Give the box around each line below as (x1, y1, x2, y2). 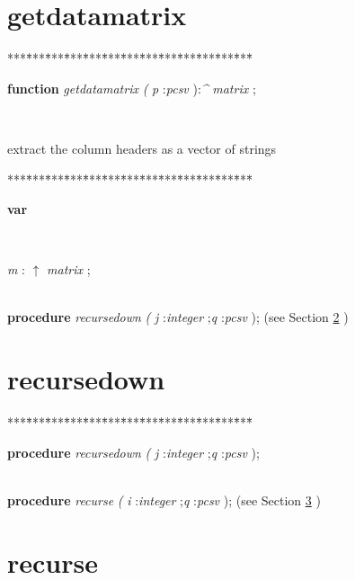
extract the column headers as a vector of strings (7, 138, 277, 157)
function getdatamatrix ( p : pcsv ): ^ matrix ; (7, 78, 256, 97)
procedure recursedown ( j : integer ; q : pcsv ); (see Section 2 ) (7, 308, 349, 326)
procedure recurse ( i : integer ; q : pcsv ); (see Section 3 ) (7, 490, 321, 509)
